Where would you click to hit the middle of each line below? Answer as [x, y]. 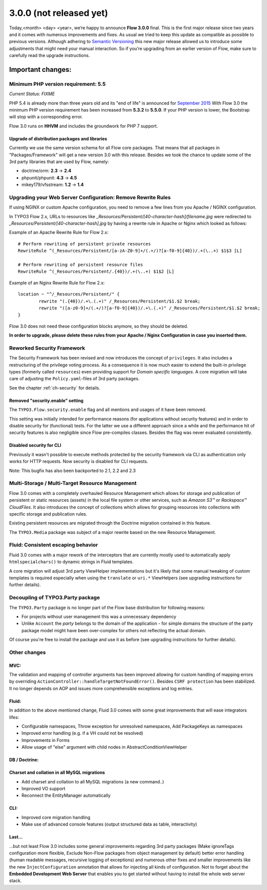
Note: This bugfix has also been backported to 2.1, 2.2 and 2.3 [72, 471]
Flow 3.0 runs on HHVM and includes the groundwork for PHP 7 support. [84, 126]
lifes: [14, 717]
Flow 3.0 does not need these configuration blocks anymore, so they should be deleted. [99, 326]
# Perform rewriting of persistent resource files [81, 265]
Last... [16, 837]
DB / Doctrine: [24, 760]
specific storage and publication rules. [48, 514]
